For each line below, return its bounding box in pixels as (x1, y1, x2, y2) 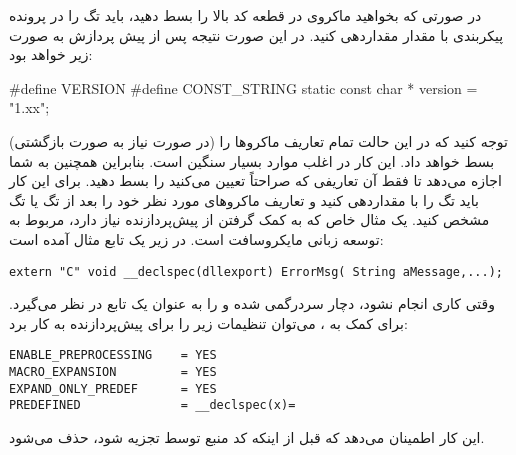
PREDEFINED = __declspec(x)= (9, 398, 296, 413)
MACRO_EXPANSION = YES (9, 365, 217, 380)
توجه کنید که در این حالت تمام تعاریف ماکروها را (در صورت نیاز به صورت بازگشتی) (9, 130, 508, 151)
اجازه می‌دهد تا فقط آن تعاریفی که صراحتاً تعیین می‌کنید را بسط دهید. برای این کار (9, 170, 502, 191)
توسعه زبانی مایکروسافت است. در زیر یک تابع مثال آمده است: (9, 228, 384, 249)
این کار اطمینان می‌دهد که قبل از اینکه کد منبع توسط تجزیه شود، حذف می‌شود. (9, 427, 485, 447)
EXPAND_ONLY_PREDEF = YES (9, 381, 217, 396)
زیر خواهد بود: (9, 44, 93, 65)
